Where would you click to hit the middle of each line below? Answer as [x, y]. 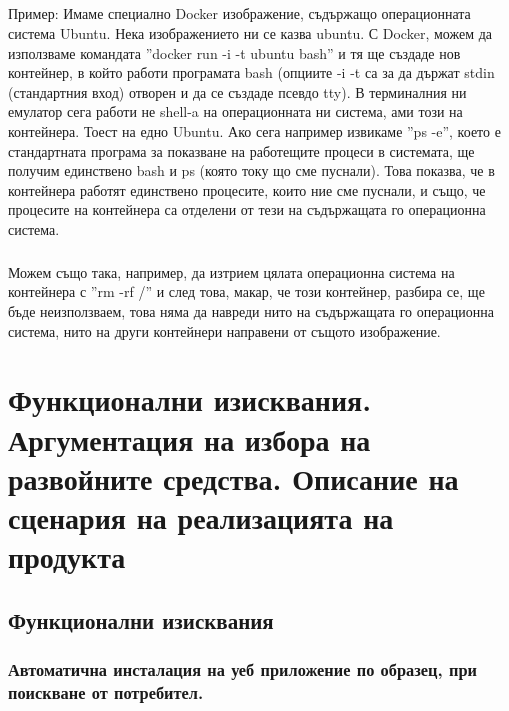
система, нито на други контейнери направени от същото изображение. [224, 330]
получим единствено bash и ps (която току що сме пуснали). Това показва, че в [251, 170]
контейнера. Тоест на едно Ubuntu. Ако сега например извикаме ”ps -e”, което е [254, 130]
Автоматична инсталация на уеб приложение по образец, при [242, 669]
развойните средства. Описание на [233, 477]
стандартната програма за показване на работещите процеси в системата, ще [241, 150]
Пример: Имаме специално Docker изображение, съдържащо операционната [239, 13]
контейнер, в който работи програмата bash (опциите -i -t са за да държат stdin [251, 72]
